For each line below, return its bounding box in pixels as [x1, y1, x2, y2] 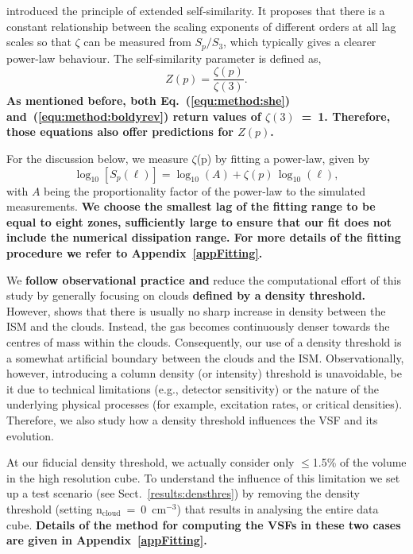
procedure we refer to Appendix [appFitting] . [6, 245, 263, 262]
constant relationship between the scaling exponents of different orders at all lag [6, 17, 396, 34]
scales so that [6, 33, 71, 50]
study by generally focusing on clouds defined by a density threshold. [6, 287, 366, 304]
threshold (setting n [6, 500, 102, 517]
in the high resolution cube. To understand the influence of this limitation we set [6, 469, 400, 486]
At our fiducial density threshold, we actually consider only [6, 454, 295, 471]
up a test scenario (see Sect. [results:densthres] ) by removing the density [6, 485, 360, 502]
